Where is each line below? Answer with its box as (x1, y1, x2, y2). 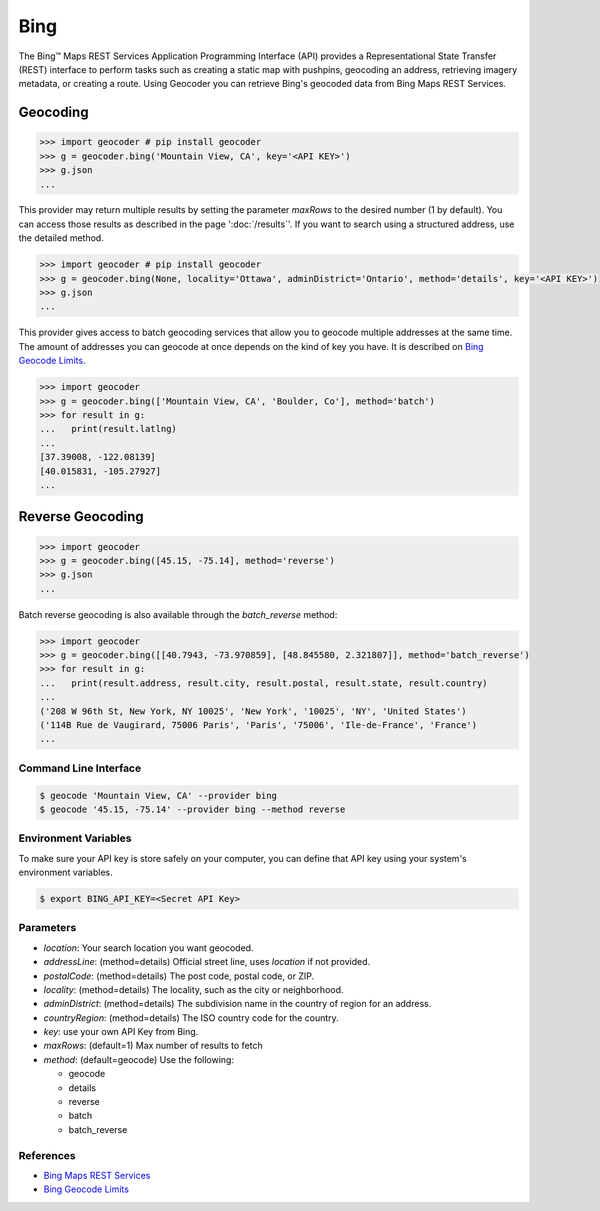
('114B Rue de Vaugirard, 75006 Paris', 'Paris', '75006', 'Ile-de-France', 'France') (39, 719, 478, 730)
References (18, 1148, 76, 1162)
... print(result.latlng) (39, 423, 177, 435)
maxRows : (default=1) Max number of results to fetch (43, 1040, 264, 1052)
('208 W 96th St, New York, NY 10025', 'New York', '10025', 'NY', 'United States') (39, 705, 467, 717)
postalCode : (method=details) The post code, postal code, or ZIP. (43, 970, 315, 982)
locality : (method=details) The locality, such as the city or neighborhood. (43, 983, 344, 995)
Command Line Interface (18, 761, 142, 775)
